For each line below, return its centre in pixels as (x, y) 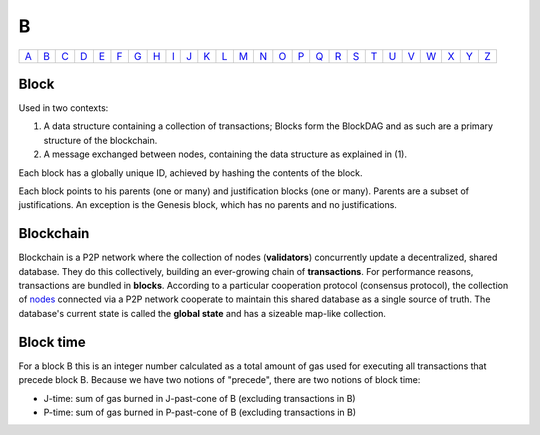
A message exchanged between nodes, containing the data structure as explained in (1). (225, 154)
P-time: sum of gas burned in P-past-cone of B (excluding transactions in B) (200, 412)
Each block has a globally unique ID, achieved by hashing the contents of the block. (191, 172)
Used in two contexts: (63, 108)
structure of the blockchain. (100, 140)
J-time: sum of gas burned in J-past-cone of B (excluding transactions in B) (199, 398)
